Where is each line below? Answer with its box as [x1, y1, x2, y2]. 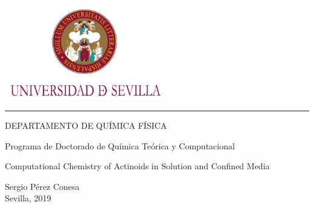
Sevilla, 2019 [5, 192, 51, 204]
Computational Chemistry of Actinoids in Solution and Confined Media [5, 160, 270, 172]
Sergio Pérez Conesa [5, 180, 80, 192]
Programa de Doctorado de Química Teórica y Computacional [5, 139, 235, 152]
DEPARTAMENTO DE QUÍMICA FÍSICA [5, 119, 167, 132]
